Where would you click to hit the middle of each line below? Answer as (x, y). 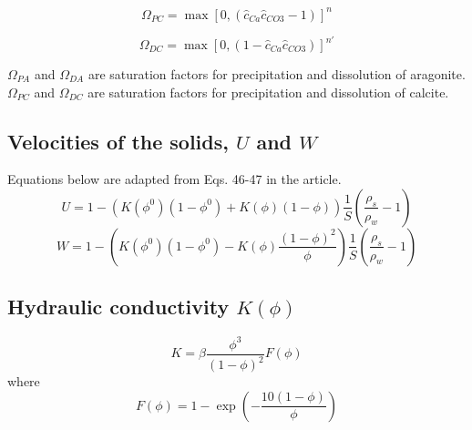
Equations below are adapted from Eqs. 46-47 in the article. (174, 179)
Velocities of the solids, (118, 141)
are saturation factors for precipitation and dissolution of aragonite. (277, 74)
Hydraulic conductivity (118, 307)
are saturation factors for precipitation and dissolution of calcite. (268, 92)
